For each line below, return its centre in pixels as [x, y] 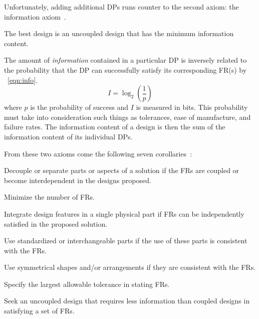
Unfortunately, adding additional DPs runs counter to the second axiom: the [121, 7]
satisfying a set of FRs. [39, 311]
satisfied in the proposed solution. [56, 223]
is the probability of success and [79, 107]
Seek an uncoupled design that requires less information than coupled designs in [127, 301]
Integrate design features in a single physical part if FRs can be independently [124, 213]
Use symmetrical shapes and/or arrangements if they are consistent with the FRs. [130, 267]
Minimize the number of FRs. [49, 197]
